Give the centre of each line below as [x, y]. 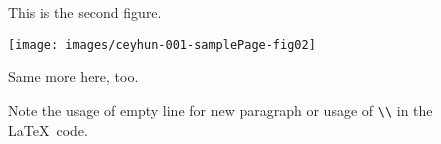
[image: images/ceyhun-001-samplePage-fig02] [162, 44]
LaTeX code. [48, 129]
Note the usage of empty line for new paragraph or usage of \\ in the [220, 109]
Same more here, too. [73, 76]
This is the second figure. [85, 12]
